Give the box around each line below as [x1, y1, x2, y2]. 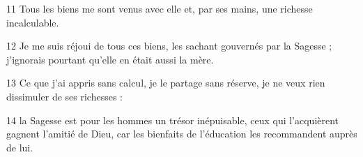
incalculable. [6, 15, 59, 29]
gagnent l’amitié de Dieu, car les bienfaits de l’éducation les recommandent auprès [6, 126, 357, 141]
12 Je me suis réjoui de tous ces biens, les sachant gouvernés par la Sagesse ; [6, 38, 332, 53]
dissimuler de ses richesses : [6, 89, 123, 103]
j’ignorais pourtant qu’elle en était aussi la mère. [6, 52, 214, 66]
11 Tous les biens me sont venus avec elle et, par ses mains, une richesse [6, 1, 313, 15]
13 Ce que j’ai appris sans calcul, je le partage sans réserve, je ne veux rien [6, 75, 325, 90]
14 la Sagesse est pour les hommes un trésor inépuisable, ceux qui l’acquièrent [6, 112, 339, 127]
